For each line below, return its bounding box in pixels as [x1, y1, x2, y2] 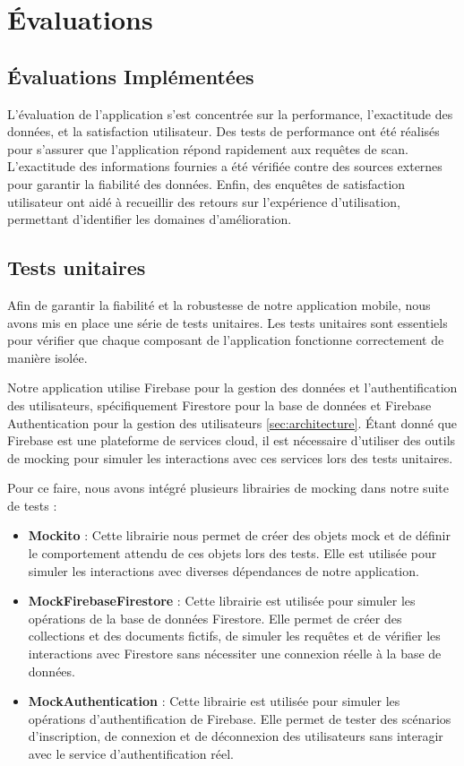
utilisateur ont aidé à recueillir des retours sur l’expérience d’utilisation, [7, 192, 400, 211]
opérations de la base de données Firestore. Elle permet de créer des [28, 608, 402, 627]
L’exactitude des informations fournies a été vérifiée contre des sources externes [7, 157, 443, 176]
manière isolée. [7, 348, 88, 366]
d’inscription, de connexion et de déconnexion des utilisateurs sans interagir [28, 727, 443, 745]
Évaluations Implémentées [7, 62, 254, 90]
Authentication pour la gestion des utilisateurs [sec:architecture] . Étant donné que [7, 413, 458, 432]
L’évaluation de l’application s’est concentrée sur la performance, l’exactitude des [7, 104, 453, 123]
